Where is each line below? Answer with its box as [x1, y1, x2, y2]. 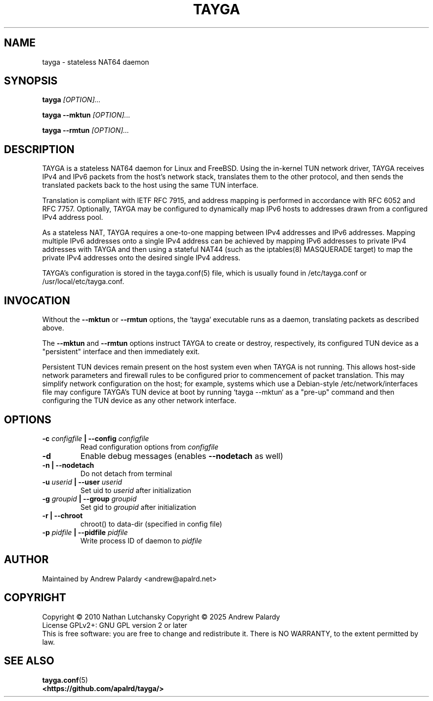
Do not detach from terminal [80, 469, 172, 478]
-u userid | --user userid [42, 477, 122, 486]
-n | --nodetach [42, 460, 94, 469]
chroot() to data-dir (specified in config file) [80, 519, 222, 528]
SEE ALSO [4, 655, 54, 667]
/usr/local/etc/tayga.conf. [42, 277, 125, 286]
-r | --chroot [42, 511, 83, 520]
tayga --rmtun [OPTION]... [42, 126, 130, 135]
